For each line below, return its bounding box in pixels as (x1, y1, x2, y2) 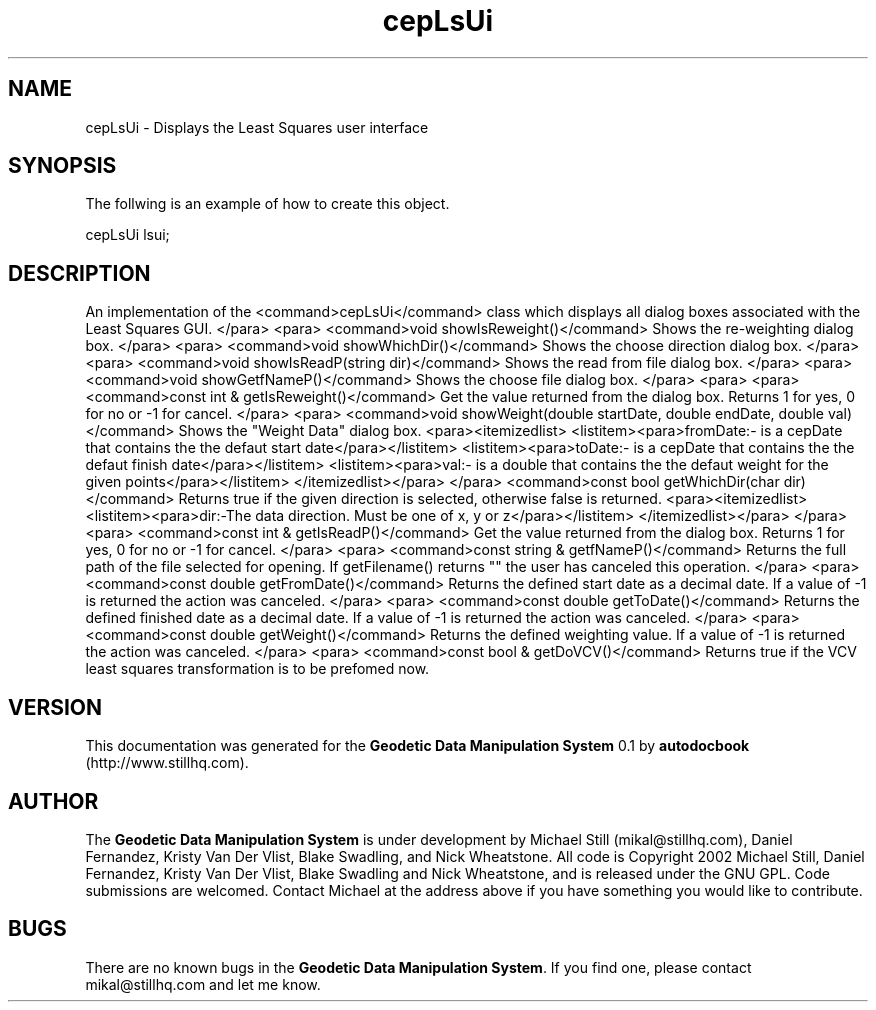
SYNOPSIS (8, 153, 117, 179)
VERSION (8, 694, 103, 720)
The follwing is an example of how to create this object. (85, 195, 450, 213)
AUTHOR (8, 788, 99, 814)
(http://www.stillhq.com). (85, 754, 249, 772)
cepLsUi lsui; (85, 226, 170, 244)
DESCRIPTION (8, 260, 151, 286)
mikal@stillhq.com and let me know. (85, 975, 321, 993)
